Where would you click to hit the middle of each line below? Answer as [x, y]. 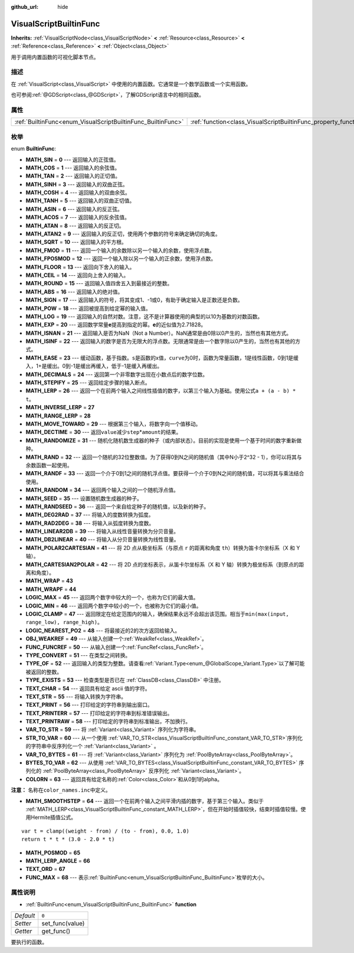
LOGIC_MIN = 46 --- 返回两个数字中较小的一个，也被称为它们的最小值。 [114, 606]
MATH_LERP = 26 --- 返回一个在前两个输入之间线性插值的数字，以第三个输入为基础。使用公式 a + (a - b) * [161, 391]
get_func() [56, 931]
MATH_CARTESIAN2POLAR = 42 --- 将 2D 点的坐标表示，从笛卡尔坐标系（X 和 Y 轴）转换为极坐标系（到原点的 [162, 564]
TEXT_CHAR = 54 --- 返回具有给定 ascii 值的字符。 [88, 688]
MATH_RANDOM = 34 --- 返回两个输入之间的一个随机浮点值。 [102, 490]
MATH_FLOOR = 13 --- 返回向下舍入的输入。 [80, 267]
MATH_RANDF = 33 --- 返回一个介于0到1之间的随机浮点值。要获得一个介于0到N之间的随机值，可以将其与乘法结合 [165, 474]
